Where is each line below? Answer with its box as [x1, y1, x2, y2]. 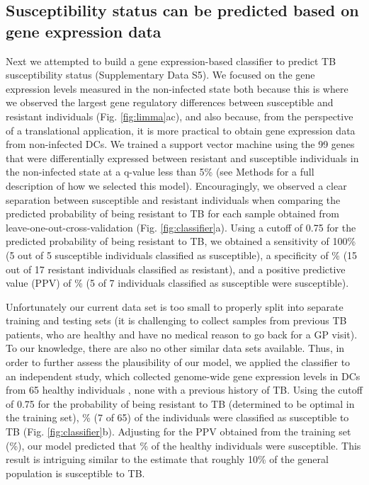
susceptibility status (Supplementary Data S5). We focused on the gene [6, 67, 315, 82]
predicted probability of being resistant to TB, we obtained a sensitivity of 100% [6, 234, 356, 249]
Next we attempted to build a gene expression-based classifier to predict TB [6, 53, 336, 68]
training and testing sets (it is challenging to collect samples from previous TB [6, 313, 347, 328]
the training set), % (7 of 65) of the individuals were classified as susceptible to [6, 410, 349, 425]
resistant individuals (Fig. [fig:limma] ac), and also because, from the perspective [6, 108, 353, 123]
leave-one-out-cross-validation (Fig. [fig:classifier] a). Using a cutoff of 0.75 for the [6, 219, 356, 234]
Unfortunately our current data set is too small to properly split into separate [6, 299, 344, 314]
